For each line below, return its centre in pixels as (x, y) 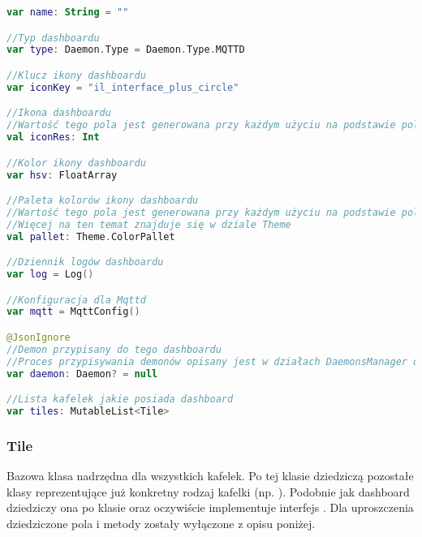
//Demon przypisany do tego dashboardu (114, 349)
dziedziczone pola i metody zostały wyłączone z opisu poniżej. (161, 523)
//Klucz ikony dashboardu (76, 75)
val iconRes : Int (53, 137)
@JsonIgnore (39, 337)
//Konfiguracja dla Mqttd (76, 300)
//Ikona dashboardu (59, 113)
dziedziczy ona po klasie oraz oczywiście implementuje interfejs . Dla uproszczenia (210, 507)
